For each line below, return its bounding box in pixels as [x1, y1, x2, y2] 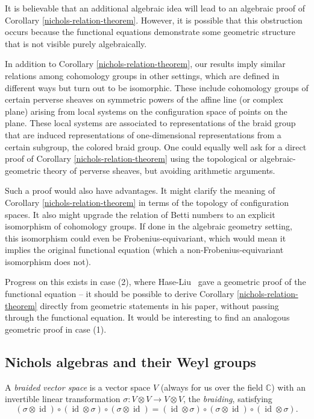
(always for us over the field [160, 380, 263, 393]
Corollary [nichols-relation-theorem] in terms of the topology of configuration [5, 196, 289, 208]
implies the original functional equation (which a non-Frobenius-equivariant [5, 243, 284, 256]
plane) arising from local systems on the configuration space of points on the [5, 104, 287, 117]
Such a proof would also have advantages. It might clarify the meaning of [5, 184, 275, 197]
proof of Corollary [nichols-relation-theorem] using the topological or [5, 152, 257, 165]
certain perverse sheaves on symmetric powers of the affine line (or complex [5, 93, 283, 106]
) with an [271, 380, 306, 393]
